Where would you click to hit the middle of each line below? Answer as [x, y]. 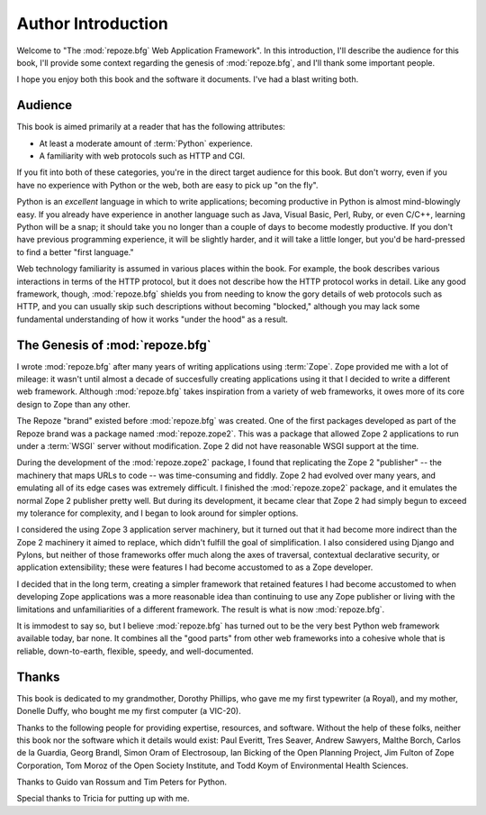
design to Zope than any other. [73, 404]
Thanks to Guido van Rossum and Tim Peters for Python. [122, 782]
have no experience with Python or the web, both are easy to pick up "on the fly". [167, 185]
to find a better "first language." [75, 252]
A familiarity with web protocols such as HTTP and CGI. [142, 156]
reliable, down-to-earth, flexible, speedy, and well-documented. [135, 651]
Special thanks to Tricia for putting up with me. [103, 799]
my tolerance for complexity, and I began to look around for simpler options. [157, 513]
